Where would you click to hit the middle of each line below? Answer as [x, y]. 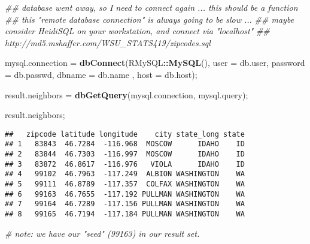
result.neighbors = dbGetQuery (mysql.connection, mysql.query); [127, 94]
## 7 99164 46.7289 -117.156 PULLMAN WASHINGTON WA [125, 204]
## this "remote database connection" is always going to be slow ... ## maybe [150, 19]
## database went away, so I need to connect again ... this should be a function [151, 7]
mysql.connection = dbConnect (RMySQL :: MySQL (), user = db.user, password [155, 63]
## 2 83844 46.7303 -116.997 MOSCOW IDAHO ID [125, 154]
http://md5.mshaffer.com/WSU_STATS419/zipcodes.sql [108, 42]
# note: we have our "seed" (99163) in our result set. [102, 233]
